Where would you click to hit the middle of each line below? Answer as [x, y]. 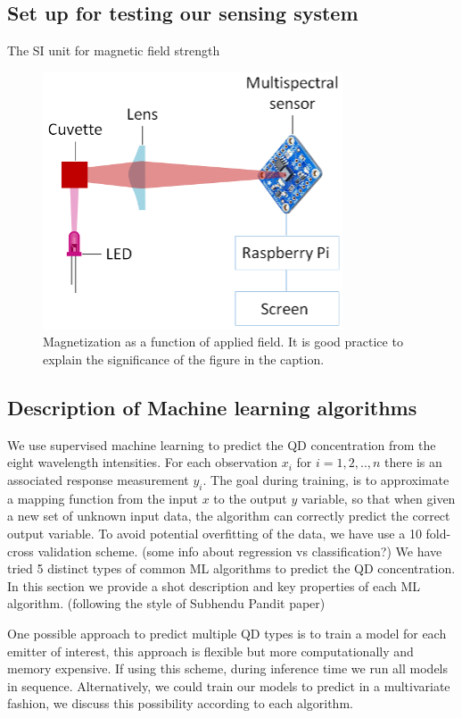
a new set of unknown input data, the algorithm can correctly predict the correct [229, 516]
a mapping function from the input [103, 498]
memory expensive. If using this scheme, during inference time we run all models [228, 668]
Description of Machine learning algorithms [212, 407]
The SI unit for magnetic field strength [114, 50]
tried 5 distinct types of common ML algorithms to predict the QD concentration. [231, 568]
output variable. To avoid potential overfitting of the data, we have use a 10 [214, 533]
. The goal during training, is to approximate [326, 479]
